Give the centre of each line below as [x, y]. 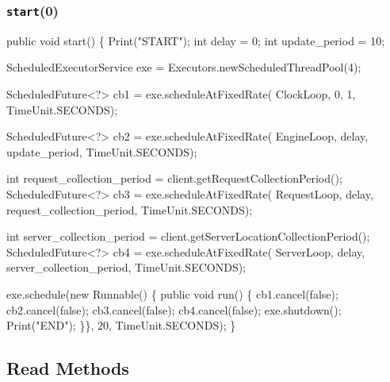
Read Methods [68, 368]
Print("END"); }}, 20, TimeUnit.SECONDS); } [121, 325]
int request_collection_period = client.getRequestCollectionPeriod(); [174, 178]
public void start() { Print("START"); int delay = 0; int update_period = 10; [196, 40]
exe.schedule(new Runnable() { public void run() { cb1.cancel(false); [172, 293]
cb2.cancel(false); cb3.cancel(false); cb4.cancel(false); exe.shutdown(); [174, 309]
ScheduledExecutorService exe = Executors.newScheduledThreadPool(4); [184, 67]
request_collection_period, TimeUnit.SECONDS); [130, 209]
